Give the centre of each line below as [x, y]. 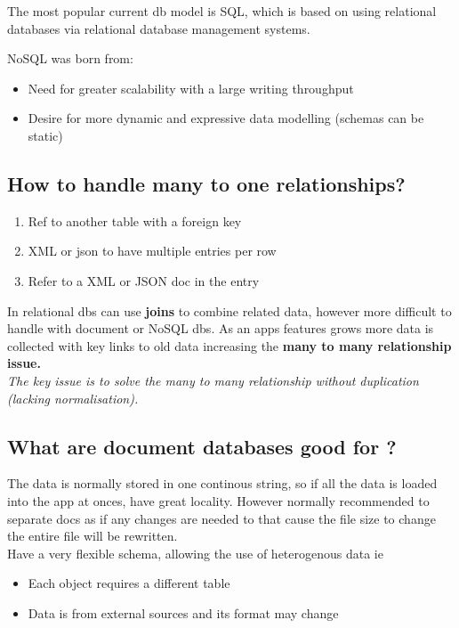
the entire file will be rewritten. [93, 536]
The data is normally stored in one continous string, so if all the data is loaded [222, 483]
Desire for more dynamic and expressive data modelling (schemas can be [226, 118]
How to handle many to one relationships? [206, 183]
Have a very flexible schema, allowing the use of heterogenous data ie [195, 553]
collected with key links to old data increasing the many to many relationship [229, 345]
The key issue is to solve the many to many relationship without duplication [213, 380]
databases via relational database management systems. [159, 28]
